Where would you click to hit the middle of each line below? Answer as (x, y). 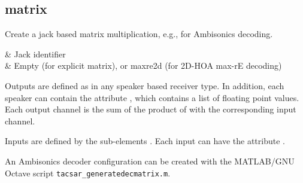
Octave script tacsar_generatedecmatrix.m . (88, 173)
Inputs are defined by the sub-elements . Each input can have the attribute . (145, 141)
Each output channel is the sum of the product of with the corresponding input (151, 109)
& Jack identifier (35, 54)
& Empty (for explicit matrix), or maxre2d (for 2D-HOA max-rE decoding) (143, 65)
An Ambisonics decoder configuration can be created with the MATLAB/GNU (150, 161)
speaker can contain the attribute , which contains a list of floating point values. (152, 97)
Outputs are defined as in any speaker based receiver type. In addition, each (145, 85)
